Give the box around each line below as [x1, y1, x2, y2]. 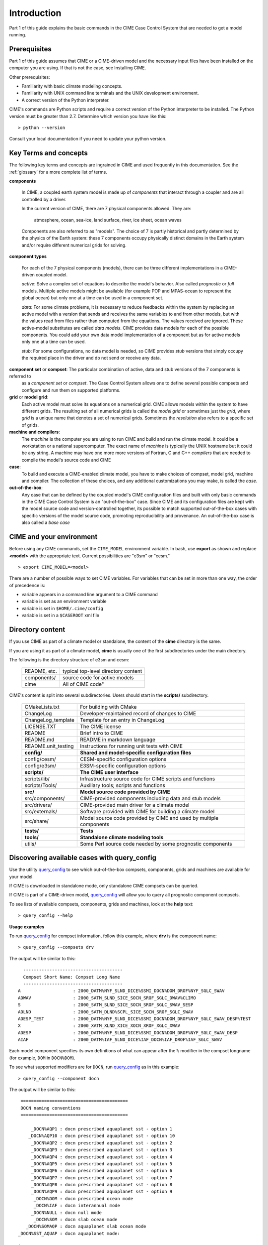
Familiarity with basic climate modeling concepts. [21, 83, 123, 89]
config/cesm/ [24, 755, 56, 762]
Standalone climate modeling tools [80, 834, 164, 841]
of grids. [21, 422, 39, 428]
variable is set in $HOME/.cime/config [21, 605, 104, 611]
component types [9, 253, 47, 259]
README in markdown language [80, 736, 156, 743]
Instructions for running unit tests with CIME [80, 743, 183, 749]
